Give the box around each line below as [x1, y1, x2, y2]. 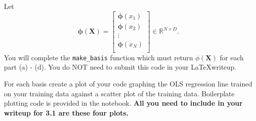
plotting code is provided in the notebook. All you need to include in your [4, 98, 243, 108]
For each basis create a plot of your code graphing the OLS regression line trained [4, 79, 253, 88]
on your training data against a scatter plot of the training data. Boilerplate [4, 88, 235, 98]
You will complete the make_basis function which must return [4, 52, 193, 62]
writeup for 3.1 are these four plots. [4, 107, 128, 118]
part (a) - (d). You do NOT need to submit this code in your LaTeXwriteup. [4, 62, 237, 72]
